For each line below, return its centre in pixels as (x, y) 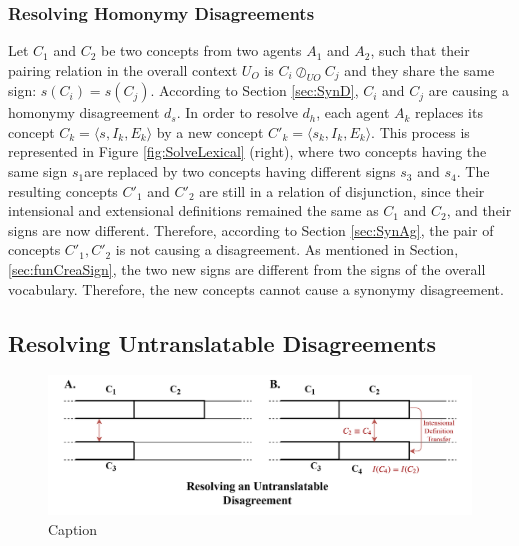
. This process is (420, 131)
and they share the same (419, 69)
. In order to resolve (237, 112)
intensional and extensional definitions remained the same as (193, 210)
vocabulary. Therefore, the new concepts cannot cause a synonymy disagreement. (256, 288)
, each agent (353, 112)
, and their (479, 210)
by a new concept (210, 131)
